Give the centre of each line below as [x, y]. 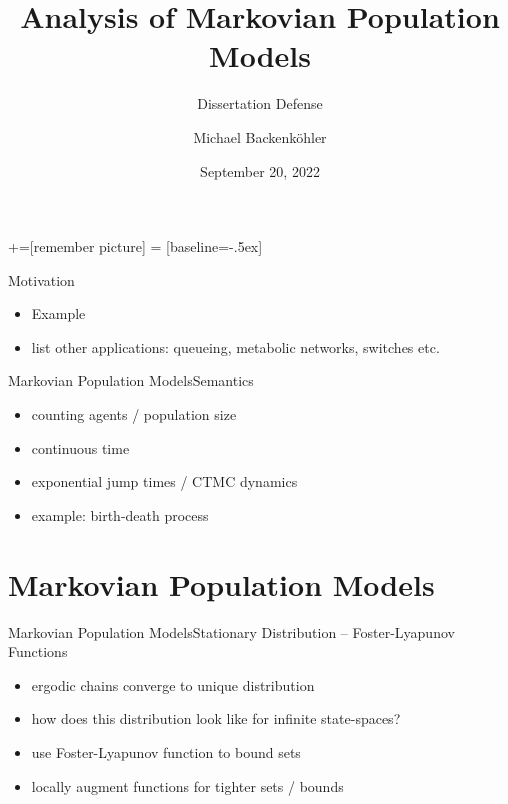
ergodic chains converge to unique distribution [173, 684]
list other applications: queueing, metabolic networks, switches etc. [235, 346]
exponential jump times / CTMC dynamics [164, 481]
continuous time [80, 447]
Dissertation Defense [260, 103]
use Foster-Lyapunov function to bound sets [166, 751]
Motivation [41, 279]
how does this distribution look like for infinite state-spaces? [216, 718]
